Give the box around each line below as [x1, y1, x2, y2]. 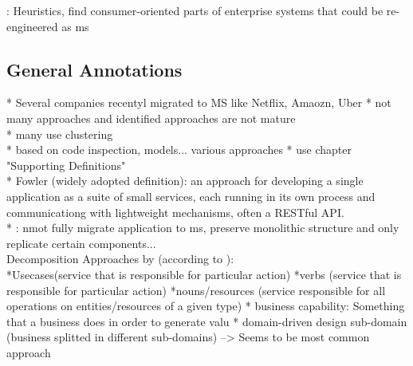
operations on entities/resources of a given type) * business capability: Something [6, 297, 405, 314]
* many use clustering [6, 125, 113, 142]
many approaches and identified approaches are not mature [6, 109, 296, 126]
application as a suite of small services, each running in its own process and [6, 187, 376, 204]
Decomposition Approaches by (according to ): [6, 250, 234, 267]
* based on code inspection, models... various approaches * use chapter [6, 141, 352, 158]
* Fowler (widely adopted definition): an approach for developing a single [6, 172, 364, 189]
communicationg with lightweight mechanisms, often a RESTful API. [6, 203, 344, 220]
